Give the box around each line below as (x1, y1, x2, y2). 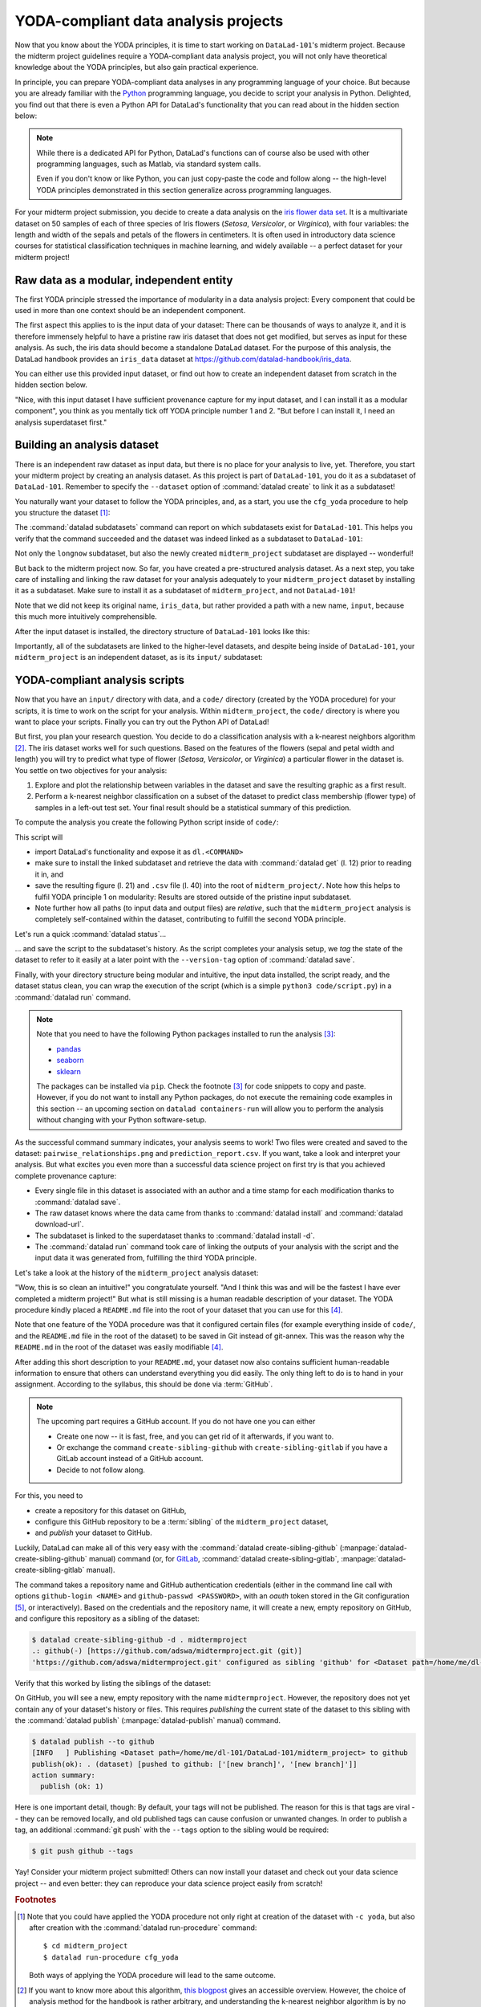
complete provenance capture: (14, 1170, 116, 1180)
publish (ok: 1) (40, 1782, 104, 1791)
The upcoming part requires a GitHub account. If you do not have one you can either (36, 1417, 316, 1427)
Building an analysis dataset (14, 438, 160, 452)
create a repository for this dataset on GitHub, (34, 1505, 187, 1515)
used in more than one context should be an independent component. (14, 306, 246, 316)
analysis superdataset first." (14, 417, 107, 427)
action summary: (31, 1771, 96, 1780)
